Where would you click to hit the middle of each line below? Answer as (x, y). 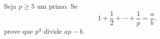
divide (53, 31)
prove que (19, 31)
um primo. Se (57, 6)
